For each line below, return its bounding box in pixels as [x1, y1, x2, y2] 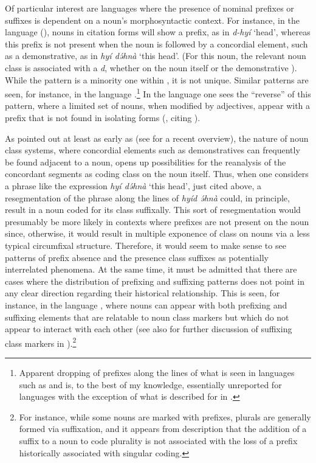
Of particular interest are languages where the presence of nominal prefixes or [5, 2, 294, 14]
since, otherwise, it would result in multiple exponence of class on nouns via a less [5, 227, 310, 240]
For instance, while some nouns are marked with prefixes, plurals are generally [19, 410, 311, 423]
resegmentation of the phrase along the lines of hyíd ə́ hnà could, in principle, [5, 191, 290, 204]
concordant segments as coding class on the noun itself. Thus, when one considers [5, 167, 309, 180]
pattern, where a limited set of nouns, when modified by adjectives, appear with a [5, 99, 311, 112]
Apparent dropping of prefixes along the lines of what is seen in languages [19, 366, 295, 378]
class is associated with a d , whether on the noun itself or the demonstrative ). [5, 61, 297, 74]
